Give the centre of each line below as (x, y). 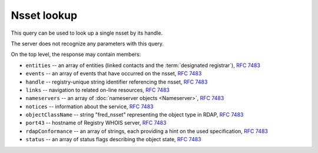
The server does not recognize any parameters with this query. (87, 44)
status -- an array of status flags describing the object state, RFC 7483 (113, 139)
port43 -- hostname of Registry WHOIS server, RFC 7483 (96, 123)
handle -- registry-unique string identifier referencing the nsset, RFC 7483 (117, 82)
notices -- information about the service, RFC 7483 (90, 107)
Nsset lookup (44, 15)
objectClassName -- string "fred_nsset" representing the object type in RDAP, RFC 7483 (135, 115)
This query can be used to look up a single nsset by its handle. (87, 33)
